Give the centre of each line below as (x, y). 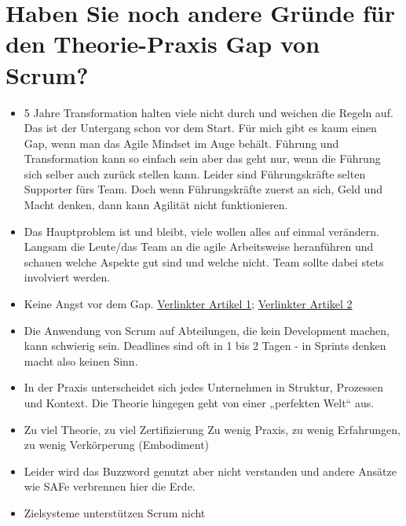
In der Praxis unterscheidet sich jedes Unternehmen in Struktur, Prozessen (204, 387)
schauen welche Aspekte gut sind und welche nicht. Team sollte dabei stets (204, 261)
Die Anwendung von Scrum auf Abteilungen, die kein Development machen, (207, 330)
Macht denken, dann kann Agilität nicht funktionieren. (156, 205)
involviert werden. (67, 277)
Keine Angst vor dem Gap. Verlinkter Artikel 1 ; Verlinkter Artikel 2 (188, 304)
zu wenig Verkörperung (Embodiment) (117, 445)
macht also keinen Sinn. (81, 360)
